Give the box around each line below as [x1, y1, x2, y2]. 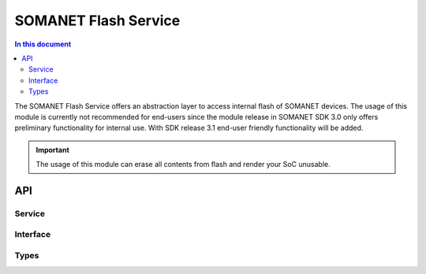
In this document [14, 39, 72, 49]
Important [35, 145, 70, 154]
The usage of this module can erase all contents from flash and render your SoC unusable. [35, 160, 331, 169]
